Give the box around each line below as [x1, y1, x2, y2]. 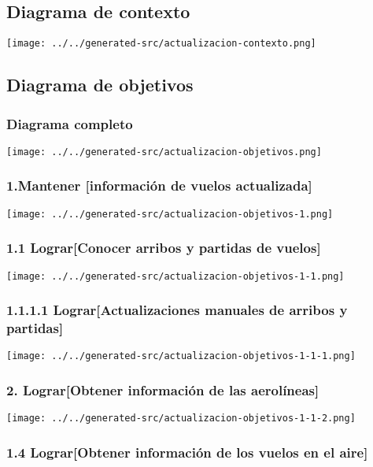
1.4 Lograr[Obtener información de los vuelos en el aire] [6, 442, 368, 461]
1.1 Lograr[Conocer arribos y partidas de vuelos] [6, 238, 321, 258]
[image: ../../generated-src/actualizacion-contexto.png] [6, 38, 316, 50]
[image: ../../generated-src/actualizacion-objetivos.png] [6, 146, 322, 158]
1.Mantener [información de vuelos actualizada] [6, 176, 312, 195]
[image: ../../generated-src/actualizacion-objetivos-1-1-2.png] [6, 413, 356, 424]
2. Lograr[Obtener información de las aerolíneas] [6, 380, 319, 399]
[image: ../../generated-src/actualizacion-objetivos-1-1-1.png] [6, 350, 356, 362]
